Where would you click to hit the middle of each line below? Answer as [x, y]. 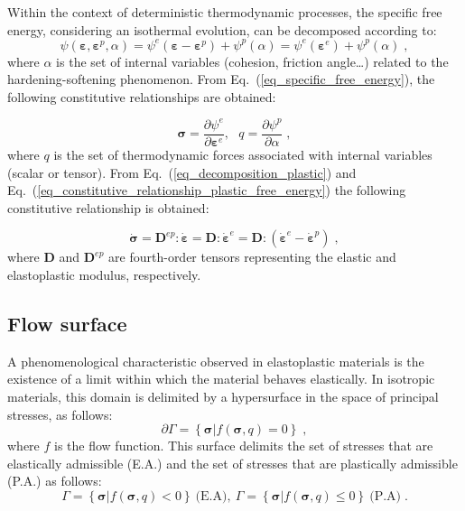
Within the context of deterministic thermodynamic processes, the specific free [225, 12]
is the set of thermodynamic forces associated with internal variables [243, 155]
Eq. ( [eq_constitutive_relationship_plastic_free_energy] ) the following [207, 190]
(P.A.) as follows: [55, 481]
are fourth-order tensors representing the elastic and [252, 257]
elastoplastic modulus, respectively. [104, 274]
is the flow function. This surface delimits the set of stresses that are [244, 446]
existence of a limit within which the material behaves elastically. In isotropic [221, 379]
